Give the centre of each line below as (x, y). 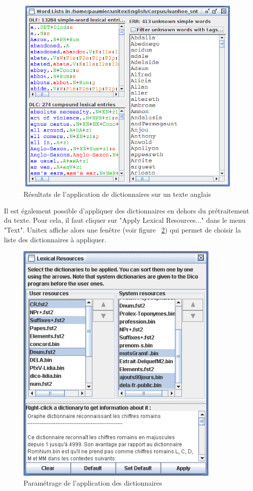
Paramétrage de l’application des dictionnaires (93, 482)
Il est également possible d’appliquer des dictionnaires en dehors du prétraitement (127, 210)
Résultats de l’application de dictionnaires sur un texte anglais (117, 194)
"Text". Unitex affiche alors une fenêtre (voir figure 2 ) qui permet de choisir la (123, 229)
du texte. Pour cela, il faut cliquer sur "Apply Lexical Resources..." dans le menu (125, 220)
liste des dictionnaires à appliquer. (55, 239)
